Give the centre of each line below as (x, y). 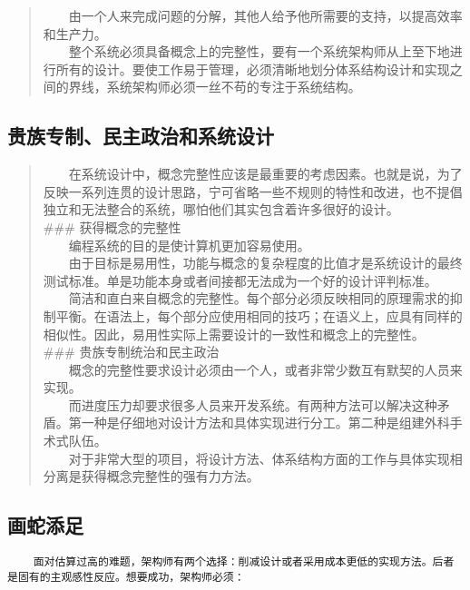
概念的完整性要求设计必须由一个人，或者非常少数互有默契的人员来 (265, 369)
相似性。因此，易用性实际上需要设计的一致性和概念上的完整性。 (234, 334)
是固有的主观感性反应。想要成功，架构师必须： (126, 577)
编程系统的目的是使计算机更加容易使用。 (189, 245)
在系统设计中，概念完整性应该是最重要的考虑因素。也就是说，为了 (265, 174)
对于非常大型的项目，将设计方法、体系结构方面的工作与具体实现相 (265, 458)
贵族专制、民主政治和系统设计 (141, 136)
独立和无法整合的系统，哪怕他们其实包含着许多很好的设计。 (221, 209)
